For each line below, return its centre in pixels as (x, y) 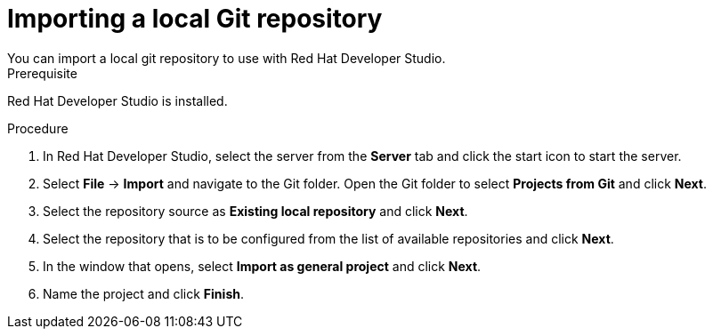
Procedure (38, 128)
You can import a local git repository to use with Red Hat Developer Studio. (227, 58)
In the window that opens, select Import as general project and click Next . (262, 266)
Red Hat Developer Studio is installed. (117, 100)
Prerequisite (42, 73)
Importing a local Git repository (195, 19)
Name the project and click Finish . (143, 293)
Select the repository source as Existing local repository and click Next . (255, 211)
